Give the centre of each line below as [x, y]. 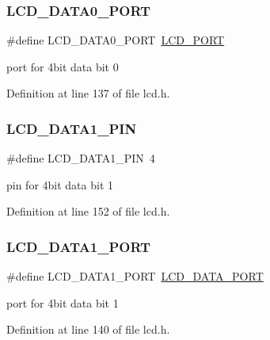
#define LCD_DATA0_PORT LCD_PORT [116, 40]
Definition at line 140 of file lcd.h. [88, 329]
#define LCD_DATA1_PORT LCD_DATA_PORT [135, 276]
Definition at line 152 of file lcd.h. [88, 211]
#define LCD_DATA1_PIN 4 [81, 158]
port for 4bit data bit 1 [63, 302]
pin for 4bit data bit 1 [60, 184]
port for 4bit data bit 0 [63, 66]
